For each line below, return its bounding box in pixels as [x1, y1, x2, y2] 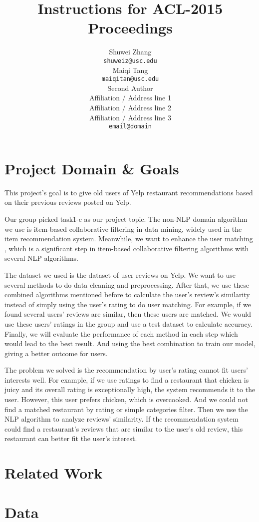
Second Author [107, 82, 153, 93]
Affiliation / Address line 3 [89, 112, 171, 122]
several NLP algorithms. [4, 253, 79, 263]
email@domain [109, 123, 152, 130]
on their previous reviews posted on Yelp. [4, 197, 131, 207]
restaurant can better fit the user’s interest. [4, 433, 137, 444]
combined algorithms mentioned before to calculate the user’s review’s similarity [4, 289, 250, 300]
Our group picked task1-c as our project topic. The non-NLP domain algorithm [4, 213, 248, 224]
